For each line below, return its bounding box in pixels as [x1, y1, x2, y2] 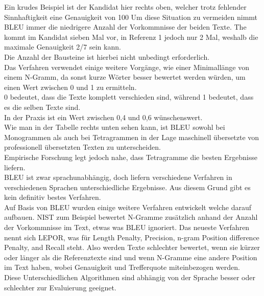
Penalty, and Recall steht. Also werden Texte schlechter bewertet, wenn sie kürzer [4, 242, 260, 253]
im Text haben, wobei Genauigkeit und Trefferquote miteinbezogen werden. [4, 262, 240, 272]
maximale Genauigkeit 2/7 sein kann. [4, 41, 121, 52]
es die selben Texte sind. [4, 101, 81, 112]
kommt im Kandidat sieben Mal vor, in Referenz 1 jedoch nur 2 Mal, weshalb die [4, 31, 258, 42]
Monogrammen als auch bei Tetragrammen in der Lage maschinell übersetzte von [4, 131, 259, 142]
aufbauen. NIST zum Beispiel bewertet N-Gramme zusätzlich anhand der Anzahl [4, 212, 258, 222]
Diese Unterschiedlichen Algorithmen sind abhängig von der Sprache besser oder [4, 272, 255, 283]
